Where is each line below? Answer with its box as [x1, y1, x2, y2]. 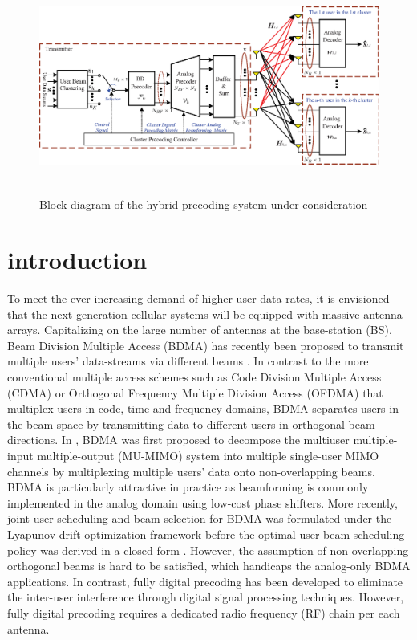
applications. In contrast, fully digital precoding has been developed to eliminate [7, 573, 403, 589]
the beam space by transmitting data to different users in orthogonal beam [7, 415, 375, 432]
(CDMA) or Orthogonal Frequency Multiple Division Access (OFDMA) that [7, 384, 383, 401]
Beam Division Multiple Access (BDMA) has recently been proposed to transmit [7, 336, 404, 353]
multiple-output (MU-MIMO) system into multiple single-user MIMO [37, 447, 379, 464]
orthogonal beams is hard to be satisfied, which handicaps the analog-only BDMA [7, 557, 411, 574]
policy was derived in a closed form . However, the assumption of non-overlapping [7, 541, 409, 558]
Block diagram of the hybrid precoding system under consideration [39, 196, 368, 213]
